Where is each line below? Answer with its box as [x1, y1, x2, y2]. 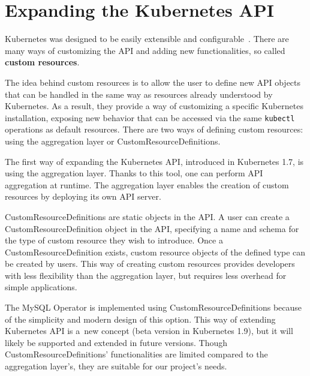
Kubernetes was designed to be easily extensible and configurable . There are [5, 32, 289, 45]
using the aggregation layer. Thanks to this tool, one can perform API [5, 167, 263, 179]
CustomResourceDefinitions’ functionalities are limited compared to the [5, 348, 268, 360]
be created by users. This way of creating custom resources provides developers [5, 257, 295, 270]
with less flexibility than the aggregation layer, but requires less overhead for [5, 269, 287, 281]
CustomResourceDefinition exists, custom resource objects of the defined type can [5, 245, 306, 258]
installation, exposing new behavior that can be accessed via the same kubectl [5, 111, 295, 124]
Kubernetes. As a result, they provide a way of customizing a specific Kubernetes [5, 100, 303, 112]
